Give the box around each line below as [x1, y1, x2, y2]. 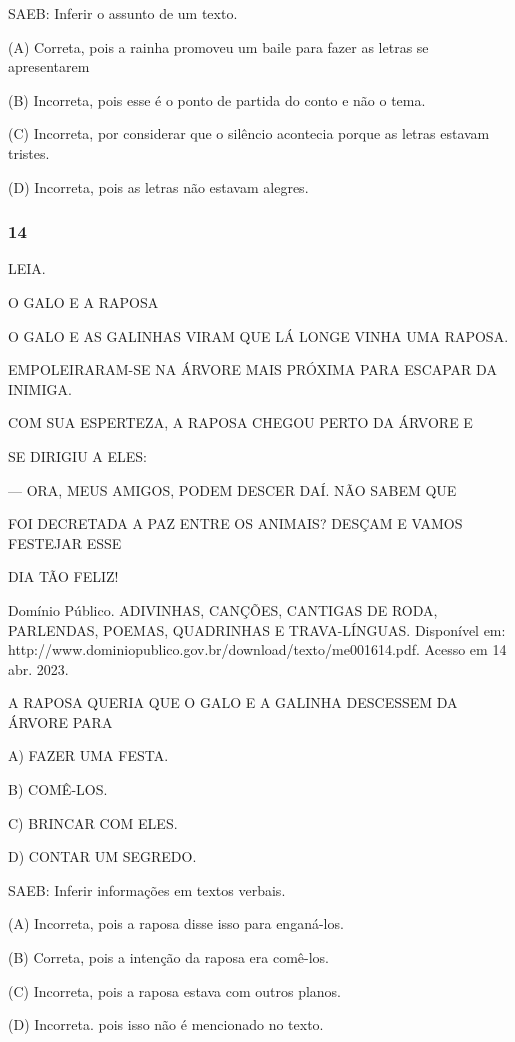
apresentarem [8, 56, 90, 77]
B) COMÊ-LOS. [8, 779, 108, 800]
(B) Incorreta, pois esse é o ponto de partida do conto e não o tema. [8, 89, 426, 110]
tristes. [8, 142, 50, 163]
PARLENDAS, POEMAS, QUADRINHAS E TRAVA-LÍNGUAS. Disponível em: [8, 619, 506, 640]
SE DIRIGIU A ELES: [8, 445, 147, 466]
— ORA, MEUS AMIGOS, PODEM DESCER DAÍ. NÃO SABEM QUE [8, 479, 457, 500]
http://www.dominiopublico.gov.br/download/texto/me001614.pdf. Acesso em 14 [8, 639, 507, 660]
